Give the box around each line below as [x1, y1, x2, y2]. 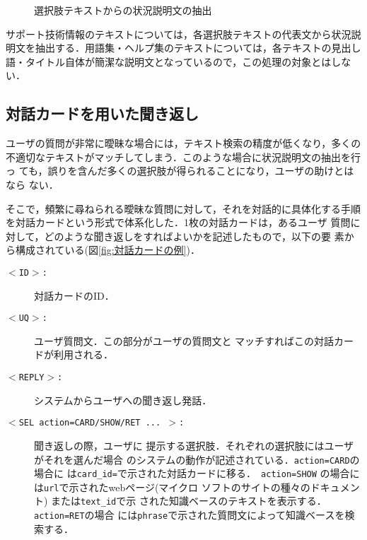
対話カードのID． [34, 288, 115, 303]
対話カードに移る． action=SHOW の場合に [166, 466, 360, 481]
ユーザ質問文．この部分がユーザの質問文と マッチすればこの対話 [34, 333, 334, 348]
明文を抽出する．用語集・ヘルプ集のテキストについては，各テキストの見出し [6, 40, 361, 55]
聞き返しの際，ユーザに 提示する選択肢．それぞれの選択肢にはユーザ [34, 438, 354, 452]
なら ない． [6, 177, 59, 192]
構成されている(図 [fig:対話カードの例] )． [15, 242, 200, 257]
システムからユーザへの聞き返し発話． [34, 392, 212, 407]
